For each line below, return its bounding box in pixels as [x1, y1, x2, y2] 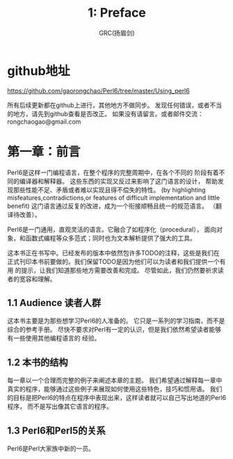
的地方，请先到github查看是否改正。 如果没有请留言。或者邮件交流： [7, 109, 204, 118]
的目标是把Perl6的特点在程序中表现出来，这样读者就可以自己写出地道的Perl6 [7, 394, 227, 402]
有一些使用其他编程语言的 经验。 [7, 334, 101, 342]
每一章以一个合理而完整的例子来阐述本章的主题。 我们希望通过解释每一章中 [7, 376, 223, 385]
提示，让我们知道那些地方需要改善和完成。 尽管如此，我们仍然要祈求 [20, 266, 218, 274]
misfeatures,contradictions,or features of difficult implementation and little [7, 193, 220, 202]
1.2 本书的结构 [7, 356, 68, 368]
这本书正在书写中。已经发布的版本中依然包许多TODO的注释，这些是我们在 [7, 248, 220, 257]
